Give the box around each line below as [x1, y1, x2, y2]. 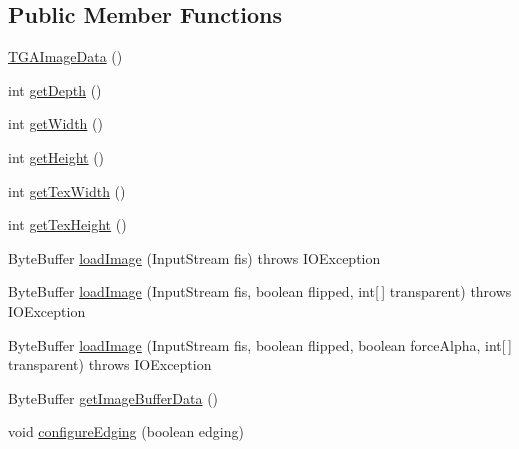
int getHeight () [8, 146, 105, 167]
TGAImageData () [8, 46, 123, 67]
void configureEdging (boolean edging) [8, 421, 244, 442]
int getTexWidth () [8, 180, 126, 201]
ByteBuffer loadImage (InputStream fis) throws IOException [8, 247, 381, 268]
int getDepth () [8, 79, 102, 100]
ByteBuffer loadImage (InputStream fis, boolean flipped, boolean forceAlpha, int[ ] [8, 334, 512, 355]
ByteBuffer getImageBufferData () [8, 387, 219, 408]
